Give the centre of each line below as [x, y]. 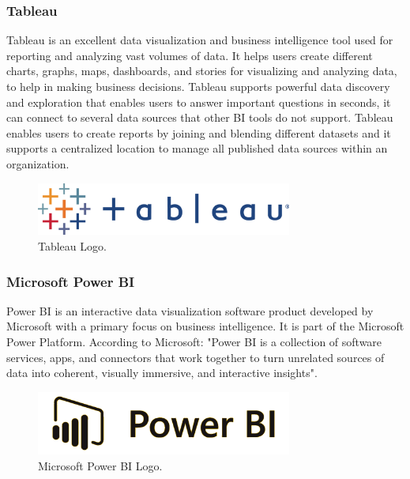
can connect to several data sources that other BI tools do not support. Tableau [200, 117]
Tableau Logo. [72, 245]
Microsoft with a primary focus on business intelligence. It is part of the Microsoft [205, 326]
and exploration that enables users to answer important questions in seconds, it [199, 102]
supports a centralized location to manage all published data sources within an [197, 148]
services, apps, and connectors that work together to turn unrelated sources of [196, 357]
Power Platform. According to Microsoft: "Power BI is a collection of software [194, 341]
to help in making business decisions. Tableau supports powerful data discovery [198, 86]
